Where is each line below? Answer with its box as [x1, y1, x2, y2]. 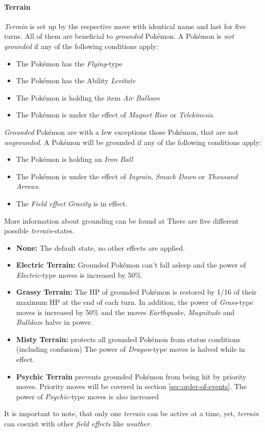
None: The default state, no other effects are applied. [16, 242, 185, 253]
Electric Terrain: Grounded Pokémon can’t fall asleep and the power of [16, 259, 246, 270]
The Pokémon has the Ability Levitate [16, 75, 136, 86]
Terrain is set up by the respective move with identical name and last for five [4, 20, 246, 31]
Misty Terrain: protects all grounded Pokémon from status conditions [16, 333, 240, 344]
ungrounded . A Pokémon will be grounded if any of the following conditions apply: [4, 136, 261, 147]
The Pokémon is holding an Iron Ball [16, 154, 133, 164]
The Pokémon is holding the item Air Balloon [16, 92, 160, 103]
